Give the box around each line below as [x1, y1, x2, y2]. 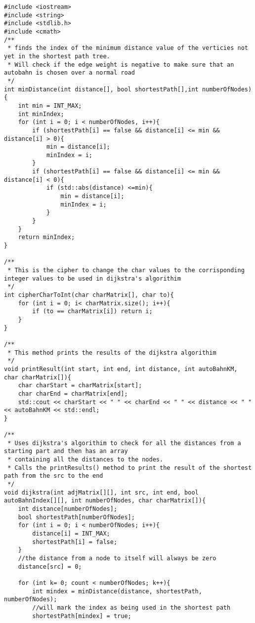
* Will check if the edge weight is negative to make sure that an [7, 61, 234, 68]
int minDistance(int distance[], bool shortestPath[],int [4, 85, 199, 93]
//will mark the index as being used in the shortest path [32, 604, 231, 611]
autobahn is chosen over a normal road [4, 69, 135, 77]
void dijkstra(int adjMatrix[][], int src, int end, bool [4, 489, 199, 496]
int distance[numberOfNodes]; [18, 505, 118, 513]
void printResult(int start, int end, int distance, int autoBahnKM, [4, 365, 238, 373]
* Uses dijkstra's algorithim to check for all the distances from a [7, 439, 241, 447]
